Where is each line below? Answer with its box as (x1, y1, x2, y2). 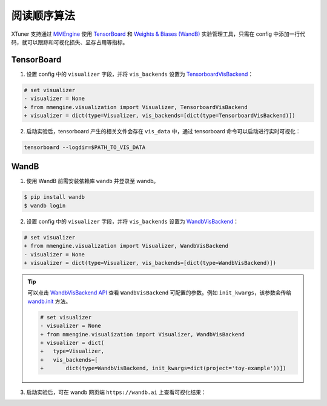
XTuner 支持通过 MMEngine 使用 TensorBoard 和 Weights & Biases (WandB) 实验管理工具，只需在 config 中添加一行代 (11, 30, 306, 38)
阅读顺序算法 (11, 9, 76, 22)
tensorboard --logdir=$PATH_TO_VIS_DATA (24, 144, 145, 151)
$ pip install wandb (24, 194, 85, 201)
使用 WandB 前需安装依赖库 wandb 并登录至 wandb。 (26, 178, 159, 185)
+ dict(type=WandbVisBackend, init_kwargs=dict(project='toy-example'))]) (40, 365, 286, 372)
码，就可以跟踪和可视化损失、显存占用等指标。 (11, 38, 128, 45)
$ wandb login (24, 202, 66, 209)
